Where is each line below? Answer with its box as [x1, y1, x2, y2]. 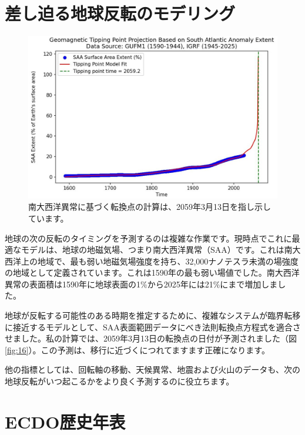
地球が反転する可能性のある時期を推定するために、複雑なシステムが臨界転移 [5, 309, 301, 322]
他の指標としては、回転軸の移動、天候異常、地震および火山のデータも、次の [5, 363, 300, 376]
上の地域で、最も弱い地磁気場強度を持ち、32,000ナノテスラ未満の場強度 [21, 255, 299, 267]
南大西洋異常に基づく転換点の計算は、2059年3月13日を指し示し [28, 200, 271, 213]
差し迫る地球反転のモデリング [5, 1, 236, 25]
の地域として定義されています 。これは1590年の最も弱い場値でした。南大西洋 [5, 266, 300, 279]
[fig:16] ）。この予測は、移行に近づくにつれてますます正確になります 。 [5, 343, 270, 356]
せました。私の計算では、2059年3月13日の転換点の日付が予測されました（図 [5, 332, 297, 344]
